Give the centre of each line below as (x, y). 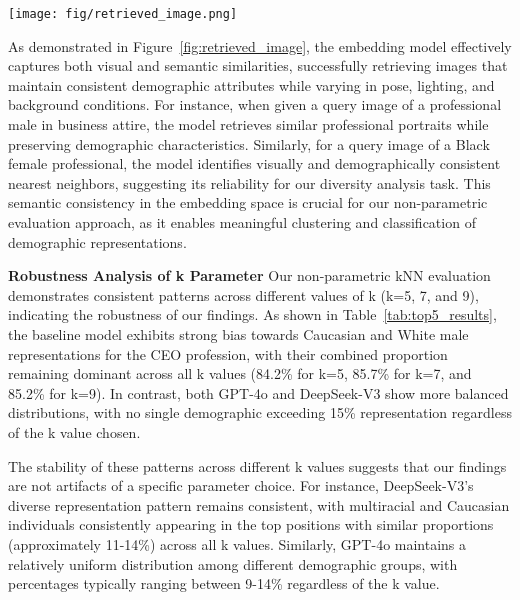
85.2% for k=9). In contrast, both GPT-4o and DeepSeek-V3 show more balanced (258, 392)
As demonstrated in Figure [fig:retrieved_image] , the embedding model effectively (260, 45)
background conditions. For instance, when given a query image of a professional (255, 104)
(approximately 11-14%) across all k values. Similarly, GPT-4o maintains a (237, 543)
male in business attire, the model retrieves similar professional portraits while (248, 124)
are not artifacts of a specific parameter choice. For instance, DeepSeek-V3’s (241, 485)
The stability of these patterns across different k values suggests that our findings (257, 465)
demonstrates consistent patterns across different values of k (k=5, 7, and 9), (243, 294)
